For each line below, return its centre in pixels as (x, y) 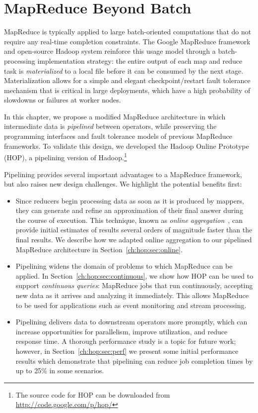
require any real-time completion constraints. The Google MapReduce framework (127, 41)
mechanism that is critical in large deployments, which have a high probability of (127, 90)
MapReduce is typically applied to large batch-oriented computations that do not (128, 32)
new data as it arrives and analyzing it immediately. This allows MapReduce (132, 295)
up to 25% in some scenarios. (60, 370)
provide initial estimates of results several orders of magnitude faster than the (134, 230)
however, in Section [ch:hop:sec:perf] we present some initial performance (127, 351)
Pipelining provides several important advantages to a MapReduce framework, (123, 174)
